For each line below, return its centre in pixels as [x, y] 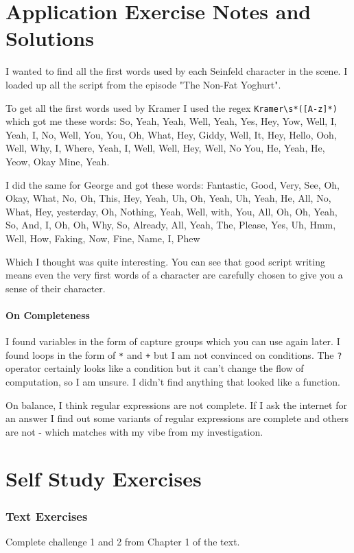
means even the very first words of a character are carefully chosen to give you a [174, 275]
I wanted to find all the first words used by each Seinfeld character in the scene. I [177, 71]
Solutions [50, 38]
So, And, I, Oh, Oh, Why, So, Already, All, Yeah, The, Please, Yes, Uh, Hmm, [171, 225]
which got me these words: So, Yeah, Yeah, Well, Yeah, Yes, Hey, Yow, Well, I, [171, 121]
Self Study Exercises [104, 479]
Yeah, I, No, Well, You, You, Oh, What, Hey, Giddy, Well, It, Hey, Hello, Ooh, [171, 134]
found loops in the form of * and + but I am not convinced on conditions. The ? [174, 354]
